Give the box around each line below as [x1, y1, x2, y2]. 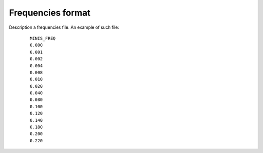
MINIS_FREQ [30, 36, 56, 41]
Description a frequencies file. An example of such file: [9, 24, 119, 30]
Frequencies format [9, 7, 91, 18]
